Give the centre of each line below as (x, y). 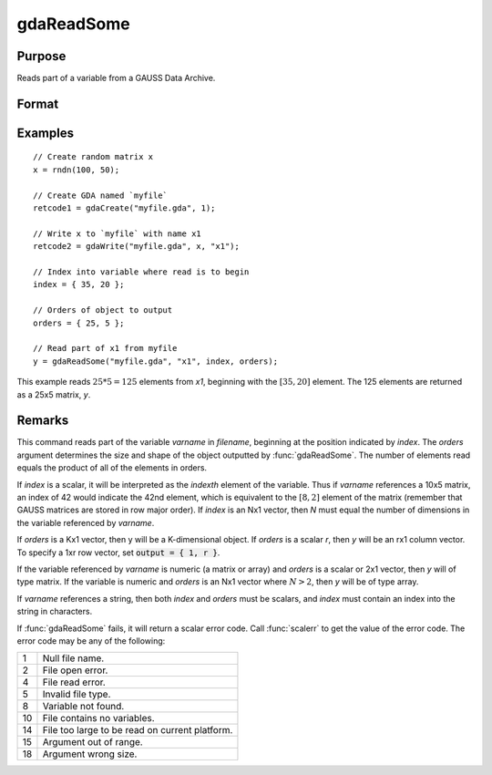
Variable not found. (83, 707)
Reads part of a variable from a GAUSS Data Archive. (116, 78)
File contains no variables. (98, 718)
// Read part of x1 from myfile (105, 348)
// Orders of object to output (103, 310)
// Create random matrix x (93, 157)
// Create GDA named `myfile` (101, 195)
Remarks (43, 421)
